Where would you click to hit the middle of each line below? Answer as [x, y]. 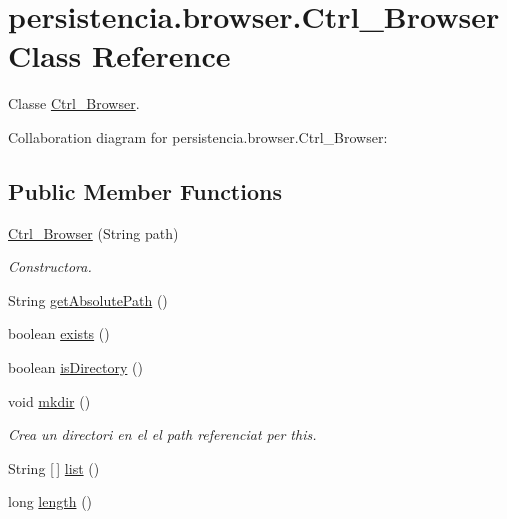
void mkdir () [49, 400]
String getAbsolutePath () [88, 299]
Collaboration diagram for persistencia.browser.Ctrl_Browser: [198, 136]
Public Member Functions [145, 190]
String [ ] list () [54, 467]
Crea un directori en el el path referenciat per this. [162, 434]
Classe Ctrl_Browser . [74, 103]
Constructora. [50, 266]
